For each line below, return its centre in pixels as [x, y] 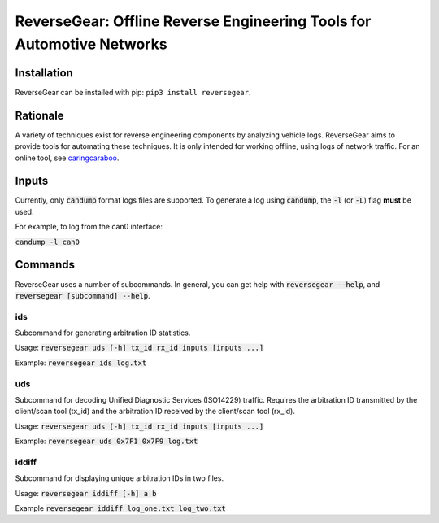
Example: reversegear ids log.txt [81, 363]
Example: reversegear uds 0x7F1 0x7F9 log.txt [106, 441]
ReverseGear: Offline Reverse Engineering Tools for [193, 21]
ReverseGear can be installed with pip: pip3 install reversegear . [133, 92]
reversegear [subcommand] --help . [83, 295]
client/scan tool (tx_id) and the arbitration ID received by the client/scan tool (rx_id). [155, 412]
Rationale [39, 115]
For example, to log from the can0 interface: [89, 227]
